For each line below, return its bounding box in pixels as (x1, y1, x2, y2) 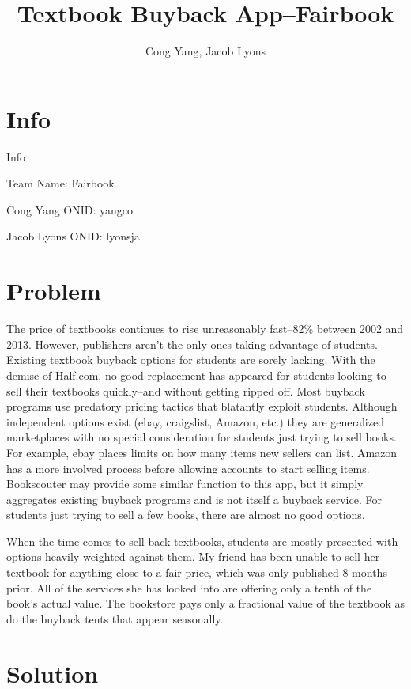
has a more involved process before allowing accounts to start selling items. (6, 460, 370, 476)
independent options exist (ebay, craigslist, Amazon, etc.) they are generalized (6, 413, 384, 430)
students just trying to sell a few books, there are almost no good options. (6, 506, 365, 523)
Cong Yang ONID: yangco (6, 201, 134, 218)
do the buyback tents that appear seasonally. (6, 610, 224, 627)
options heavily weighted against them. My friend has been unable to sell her (6, 548, 380, 565)
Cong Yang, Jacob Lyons (145, 43, 266, 59)
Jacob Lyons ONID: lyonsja (6, 228, 140, 244)
